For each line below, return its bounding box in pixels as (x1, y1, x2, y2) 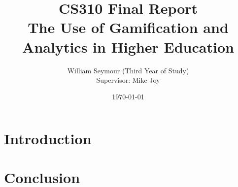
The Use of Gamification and (28, 17, 229, 37)
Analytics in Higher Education (22, 36, 234, 57)
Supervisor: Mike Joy (96, 75, 160, 85)
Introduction (4, 128, 92, 149)
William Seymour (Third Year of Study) (67, 65, 189, 75)
